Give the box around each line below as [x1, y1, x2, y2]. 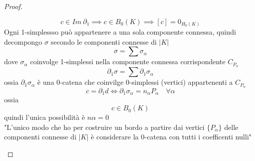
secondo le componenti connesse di [51, 36, 157, 47]
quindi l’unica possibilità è [4, 112, 85, 122]
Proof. [4, 1, 23, 11]
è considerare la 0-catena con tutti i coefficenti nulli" [91, 131, 252, 142]
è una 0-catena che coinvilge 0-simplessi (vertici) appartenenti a [37, 77, 233, 87]
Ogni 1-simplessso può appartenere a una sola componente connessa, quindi [4, 27, 236, 37]
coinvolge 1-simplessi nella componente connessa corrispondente [30, 56, 226, 67]
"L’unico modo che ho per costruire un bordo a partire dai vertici [4, 121, 205, 132]
